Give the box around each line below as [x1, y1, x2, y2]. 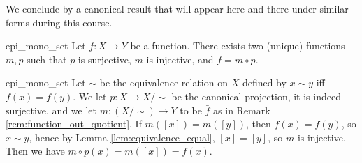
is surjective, [78, 52, 131, 66]
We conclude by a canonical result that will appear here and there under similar [6, 1, 349, 15]
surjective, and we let [6, 102, 96, 117]
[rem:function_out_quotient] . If [6, 116, 142, 131]
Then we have [6, 143, 65, 158]
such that [27, 52, 67, 66]
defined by [242, 75, 287, 90]
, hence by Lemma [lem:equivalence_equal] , [29, 130, 215, 144]
